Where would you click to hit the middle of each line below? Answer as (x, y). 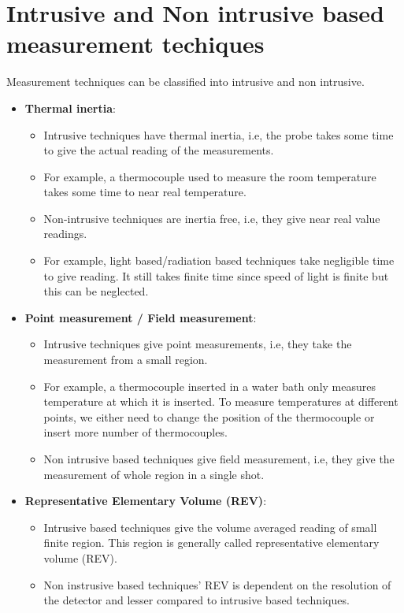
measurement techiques (135, 44)
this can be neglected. (96, 291)
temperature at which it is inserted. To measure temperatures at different (221, 401)
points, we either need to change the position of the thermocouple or (209, 416)
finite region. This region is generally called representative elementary (211, 542)
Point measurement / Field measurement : (141, 317)
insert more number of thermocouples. (135, 432)
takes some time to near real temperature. (145, 192)
